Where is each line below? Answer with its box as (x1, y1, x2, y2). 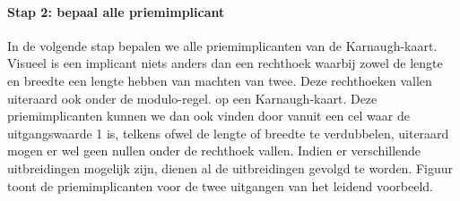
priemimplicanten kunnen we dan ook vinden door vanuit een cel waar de (7, 106, 410, 125)
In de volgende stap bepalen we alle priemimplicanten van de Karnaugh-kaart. (7, 36, 438, 54)
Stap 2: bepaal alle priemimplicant (7, 2, 225, 21)
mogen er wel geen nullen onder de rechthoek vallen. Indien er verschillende (7, 141, 421, 160)
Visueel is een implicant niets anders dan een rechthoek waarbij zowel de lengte (7, 54, 443, 72)
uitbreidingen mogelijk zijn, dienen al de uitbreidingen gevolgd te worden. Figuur (7, 158, 454, 177)
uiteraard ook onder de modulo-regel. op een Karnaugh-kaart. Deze (7, 88, 378, 107)
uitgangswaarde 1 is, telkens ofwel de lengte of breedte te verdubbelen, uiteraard (7, 123, 449, 142)
